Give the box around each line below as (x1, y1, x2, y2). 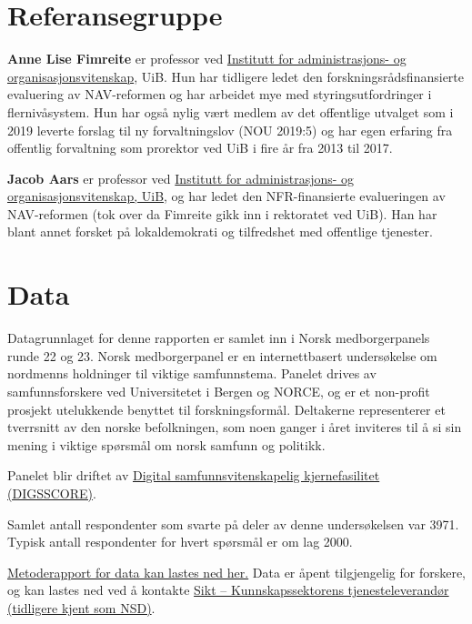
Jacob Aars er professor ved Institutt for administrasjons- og (7, 168, 355, 187)
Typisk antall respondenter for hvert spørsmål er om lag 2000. (7, 532, 353, 551)
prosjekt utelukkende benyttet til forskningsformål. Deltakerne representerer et (7, 399, 446, 418)
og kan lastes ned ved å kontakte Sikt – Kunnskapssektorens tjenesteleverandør (7, 580, 449, 599)
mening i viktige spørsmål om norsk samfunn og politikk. (7, 435, 326, 454)
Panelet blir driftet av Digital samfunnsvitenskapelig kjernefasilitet (7, 466, 380, 485)
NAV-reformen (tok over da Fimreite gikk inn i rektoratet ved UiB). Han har (7, 204, 437, 223)
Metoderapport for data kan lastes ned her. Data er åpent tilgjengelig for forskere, (7, 562, 467, 581)
